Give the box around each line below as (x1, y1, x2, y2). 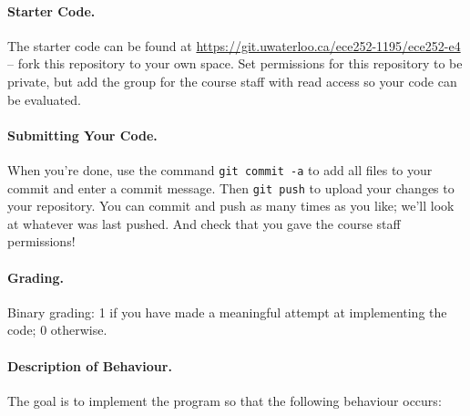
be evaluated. (7, 89, 81, 109)
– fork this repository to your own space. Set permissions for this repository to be (7, 54, 463, 73)
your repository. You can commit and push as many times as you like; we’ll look (7, 196, 455, 215)
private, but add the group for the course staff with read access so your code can (7, 71, 457, 90)
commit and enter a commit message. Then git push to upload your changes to (7, 178, 455, 197)
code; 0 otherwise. (7, 320, 107, 339)
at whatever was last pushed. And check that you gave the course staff (7, 213, 401, 233)
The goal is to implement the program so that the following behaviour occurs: (7, 390, 442, 410)
